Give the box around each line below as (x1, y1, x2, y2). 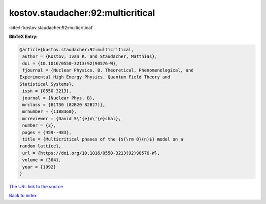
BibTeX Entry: (9, 34, 38, 39)
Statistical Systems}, (19, 81, 74, 87)
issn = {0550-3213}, (22, 88, 72, 94)
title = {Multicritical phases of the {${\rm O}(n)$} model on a (22, 136, 183, 142)
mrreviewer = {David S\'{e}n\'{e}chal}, (22, 116, 121, 121)
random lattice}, (19, 143, 62, 149)
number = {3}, (22, 123, 56, 128)
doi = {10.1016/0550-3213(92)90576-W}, (22, 61, 118, 66)
